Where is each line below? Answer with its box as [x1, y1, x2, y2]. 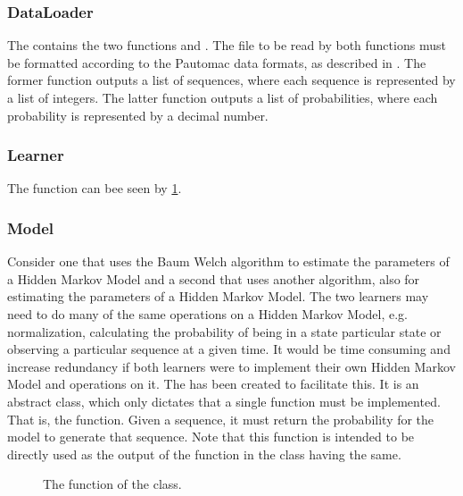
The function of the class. [43, 475, 182, 493]
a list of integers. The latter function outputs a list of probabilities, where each [7, 88, 438, 106]
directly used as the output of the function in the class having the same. [7, 444, 401, 463]
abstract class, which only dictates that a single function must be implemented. [7, 391, 441, 410]
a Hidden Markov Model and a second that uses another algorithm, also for [7, 269, 420, 288]
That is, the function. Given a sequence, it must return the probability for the [7, 409, 434, 428]
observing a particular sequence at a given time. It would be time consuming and [7, 340, 451, 358]
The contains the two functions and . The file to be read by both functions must [7, 36, 446, 55]
